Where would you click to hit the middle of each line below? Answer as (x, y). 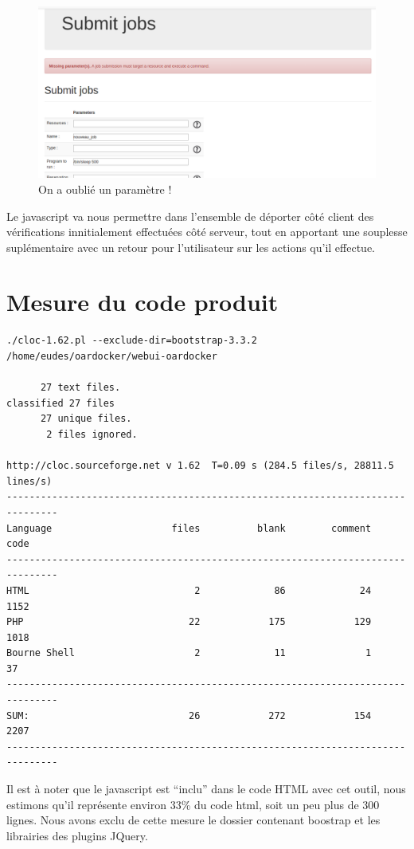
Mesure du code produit (143, 302)
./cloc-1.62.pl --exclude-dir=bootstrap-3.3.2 (132, 341)
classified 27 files (61, 403)
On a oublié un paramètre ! (105, 189)
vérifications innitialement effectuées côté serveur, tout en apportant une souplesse (207, 232)
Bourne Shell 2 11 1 (189, 653)
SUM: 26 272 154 (189, 715)
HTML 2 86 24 (189, 590)
